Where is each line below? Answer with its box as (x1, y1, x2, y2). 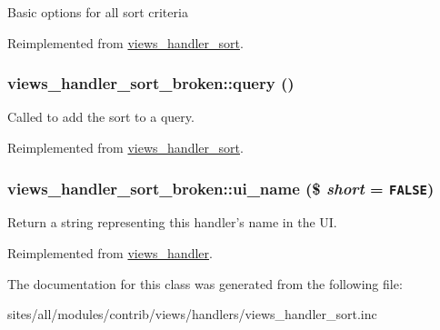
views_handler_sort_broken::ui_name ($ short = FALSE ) (7, 176, 435, 199)
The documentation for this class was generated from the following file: (7, 274, 403, 293)
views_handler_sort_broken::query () (7, 72, 295, 95)
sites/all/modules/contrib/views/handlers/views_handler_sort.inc (7, 305, 377, 324)
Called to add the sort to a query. (7, 107, 195, 126)
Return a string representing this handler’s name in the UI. (7, 213, 337, 232)
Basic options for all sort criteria (7, 3, 188, 21)
